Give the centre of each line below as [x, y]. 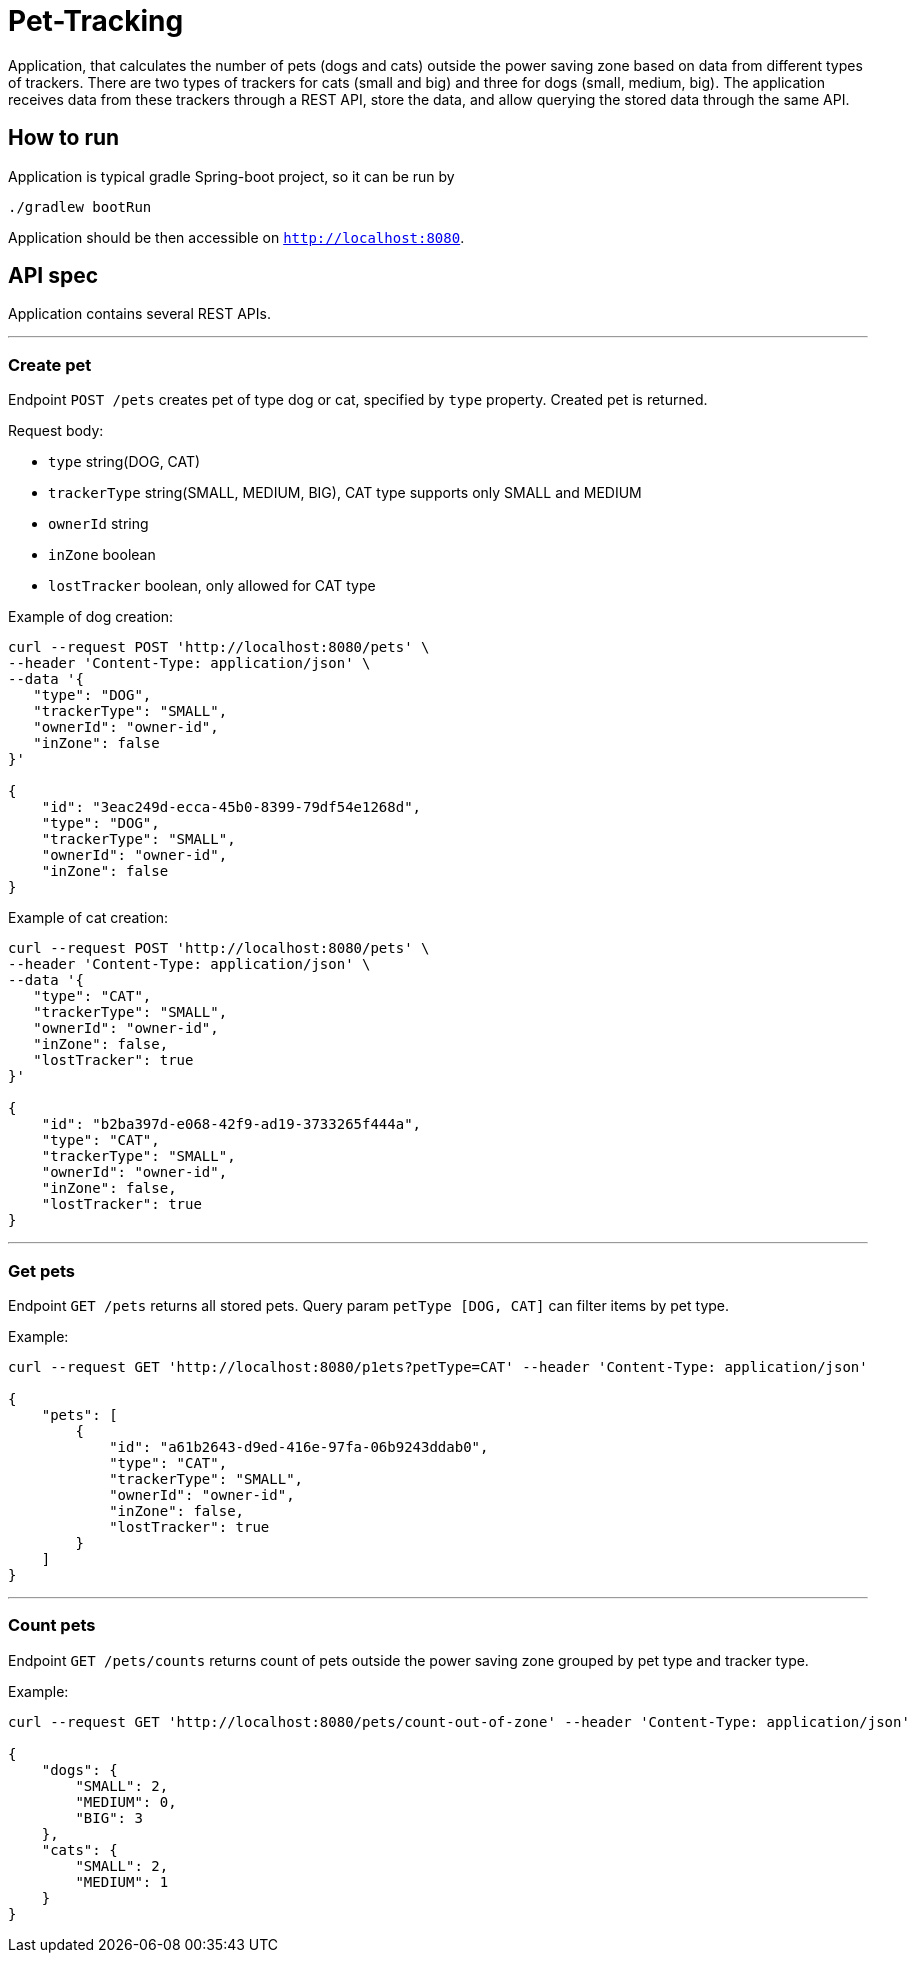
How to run [64, 138]
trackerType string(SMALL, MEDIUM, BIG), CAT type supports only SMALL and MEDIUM [345, 493]
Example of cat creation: [88, 918]
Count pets [52, 1625]
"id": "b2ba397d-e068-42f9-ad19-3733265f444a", [231, 1124]
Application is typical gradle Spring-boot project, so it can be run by [231, 176]
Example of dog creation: [91, 617]
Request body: [56, 431]
